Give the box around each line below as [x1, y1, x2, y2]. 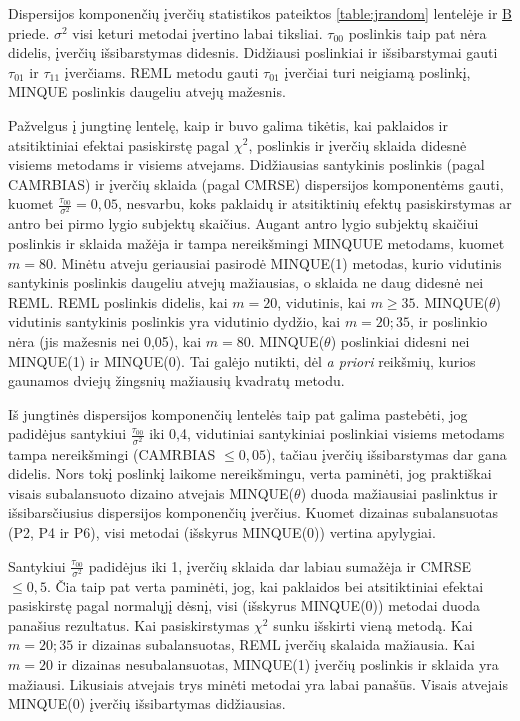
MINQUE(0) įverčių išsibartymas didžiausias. [8, 693, 286, 714]
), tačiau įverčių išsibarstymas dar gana [265, 443, 507, 464]
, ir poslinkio [410, 311, 488, 332]
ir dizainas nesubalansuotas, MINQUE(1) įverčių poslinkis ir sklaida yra [57, 654, 499, 675]
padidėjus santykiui [8, 423, 127, 444]
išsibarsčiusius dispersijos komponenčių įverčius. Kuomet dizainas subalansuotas [8, 502, 498, 523]
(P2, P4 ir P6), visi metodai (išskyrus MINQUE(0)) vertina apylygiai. [8, 521, 436, 542]
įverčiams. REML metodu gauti [64, 61, 259, 82]
